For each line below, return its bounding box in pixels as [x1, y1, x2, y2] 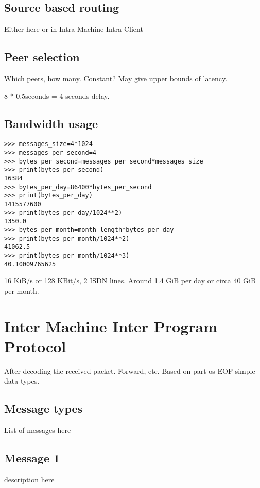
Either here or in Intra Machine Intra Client [4, 24, 143, 34]
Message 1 [4, 450, 60, 466]
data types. [4, 375, 40, 386]
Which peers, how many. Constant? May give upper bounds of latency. [4, 73, 228, 83]
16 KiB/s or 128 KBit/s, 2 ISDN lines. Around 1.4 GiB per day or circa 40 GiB [4, 275, 256, 286]
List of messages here [4, 425, 71, 436]
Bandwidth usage [4, 115, 98, 131]
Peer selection [4, 49, 80, 65]
